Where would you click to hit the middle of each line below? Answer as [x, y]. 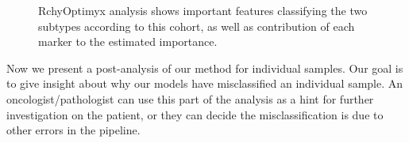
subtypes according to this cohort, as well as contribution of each [197, 26]
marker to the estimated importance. [128, 41]
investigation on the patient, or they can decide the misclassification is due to [195, 114]
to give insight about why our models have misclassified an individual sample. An [205, 83]
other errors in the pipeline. [73, 130]
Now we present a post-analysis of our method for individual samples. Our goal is [205, 68]
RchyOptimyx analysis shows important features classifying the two [203, 10]
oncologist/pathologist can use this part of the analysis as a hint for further [190, 98]
